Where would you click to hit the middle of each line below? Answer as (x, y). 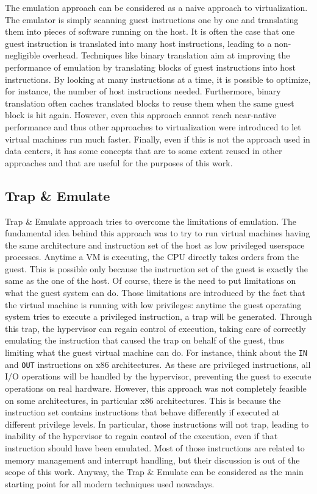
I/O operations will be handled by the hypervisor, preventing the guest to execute (158, 376)
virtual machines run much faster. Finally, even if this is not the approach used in (158, 139)
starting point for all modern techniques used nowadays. (110, 483)
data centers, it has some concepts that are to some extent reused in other (144, 151)
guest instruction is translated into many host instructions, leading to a (138, 43)
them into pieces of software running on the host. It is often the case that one (150, 31)
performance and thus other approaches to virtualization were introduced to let (153, 126)
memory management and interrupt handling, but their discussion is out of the (152, 460)
